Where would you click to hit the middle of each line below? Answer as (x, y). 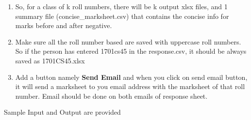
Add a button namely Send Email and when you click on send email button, (131, 77)
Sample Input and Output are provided (62, 112)
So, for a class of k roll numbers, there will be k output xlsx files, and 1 (121, 6)
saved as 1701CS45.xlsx (50, 60)
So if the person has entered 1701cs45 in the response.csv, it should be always (131, 51)
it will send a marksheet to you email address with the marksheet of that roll (130, 86)
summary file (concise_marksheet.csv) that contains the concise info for (122, 16)
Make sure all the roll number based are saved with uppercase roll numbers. (128, 41)
